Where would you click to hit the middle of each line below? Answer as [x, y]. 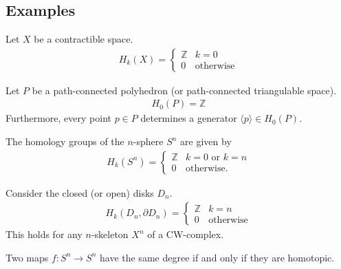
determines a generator [189, 118]
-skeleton [110, 234]
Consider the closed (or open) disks [80, 192]
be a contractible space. [84, 39]
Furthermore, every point [58, 118]
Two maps [27, 257]
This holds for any [44, 234]
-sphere [148, 141]
